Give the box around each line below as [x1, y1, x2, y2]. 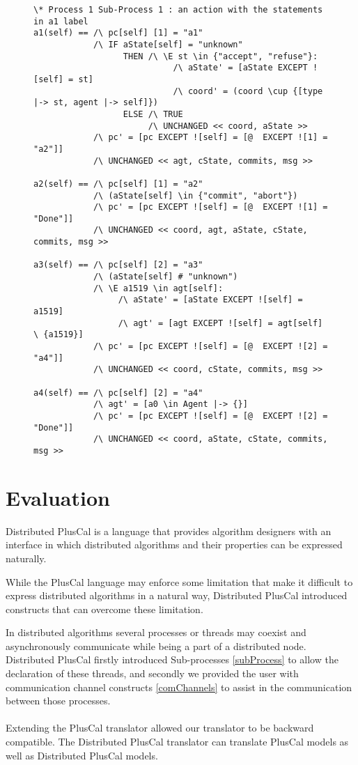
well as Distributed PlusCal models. [6, 748, 158, 762]
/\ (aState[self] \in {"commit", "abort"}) [93, 190, 298, 201]
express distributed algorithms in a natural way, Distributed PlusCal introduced [6, 588, 348, 603]
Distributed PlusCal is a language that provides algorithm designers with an [6, 523, 332, 538]
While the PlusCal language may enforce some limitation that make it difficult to [6, 574, 353, 589]
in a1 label [33, 16, 88, 26]
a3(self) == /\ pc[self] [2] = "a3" [33, 260, 203, 270]
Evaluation [6, 483, 110, 511]
